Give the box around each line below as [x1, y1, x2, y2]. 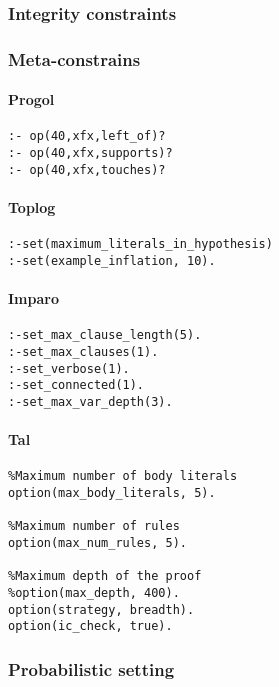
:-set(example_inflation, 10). [8, 253, 216, 268]
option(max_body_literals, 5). [8, 486, 216, 501]
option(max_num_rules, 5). [8, 536, 187, 551]
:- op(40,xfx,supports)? [8, 146, 173, 161]
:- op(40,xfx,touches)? [8, 162, 166, 177]
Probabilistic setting [8, 656, 175, 681]
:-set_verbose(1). [8, 361, 130, 376]
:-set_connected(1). [8, 378, 145, 393]
